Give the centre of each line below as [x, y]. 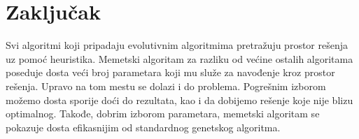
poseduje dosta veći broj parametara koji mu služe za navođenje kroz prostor [170, 72]
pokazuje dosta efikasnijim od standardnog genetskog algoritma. [143, 127]
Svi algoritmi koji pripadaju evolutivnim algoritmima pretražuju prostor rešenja [177, 45]
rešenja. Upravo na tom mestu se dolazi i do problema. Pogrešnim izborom [166, 86]
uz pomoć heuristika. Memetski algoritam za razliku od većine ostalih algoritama [179, 58]
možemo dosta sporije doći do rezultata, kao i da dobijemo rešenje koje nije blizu [179, 100]
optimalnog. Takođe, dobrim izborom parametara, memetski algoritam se [163, 114]
